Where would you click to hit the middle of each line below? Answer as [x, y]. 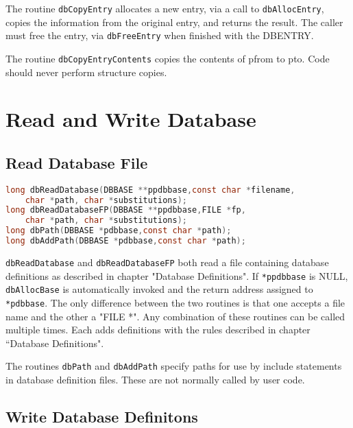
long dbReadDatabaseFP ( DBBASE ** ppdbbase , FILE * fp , [126, 210]
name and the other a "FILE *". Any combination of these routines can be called [175, 316]
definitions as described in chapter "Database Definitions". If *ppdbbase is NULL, [177, 275]
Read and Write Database [131, 119]
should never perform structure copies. [86, 72]
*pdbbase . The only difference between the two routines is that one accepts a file [175, 302]
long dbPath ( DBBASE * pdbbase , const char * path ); [119, 231]
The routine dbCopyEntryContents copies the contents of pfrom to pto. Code [168, 58]
